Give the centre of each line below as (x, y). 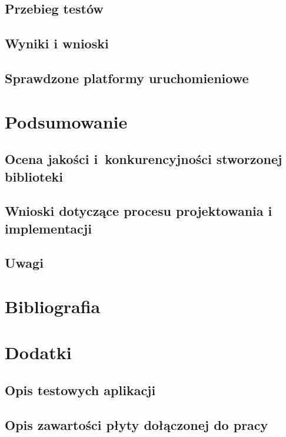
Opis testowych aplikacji (80, 390)
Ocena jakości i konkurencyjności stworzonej (144, 159)
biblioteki (34, 176)
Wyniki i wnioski (57, 43)
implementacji (48, 228)
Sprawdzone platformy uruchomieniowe (127, 78)
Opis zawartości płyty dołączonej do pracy (137, 424)
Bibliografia (53, 306)
